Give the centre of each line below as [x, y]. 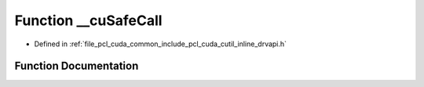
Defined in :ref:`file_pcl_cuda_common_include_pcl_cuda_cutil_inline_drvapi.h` [160, 44]
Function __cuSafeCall [88, 20]
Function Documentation [77, 66]
